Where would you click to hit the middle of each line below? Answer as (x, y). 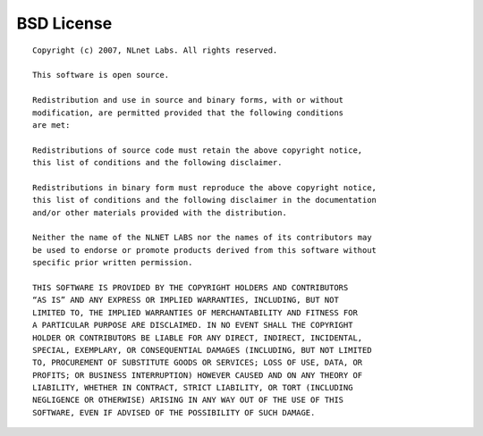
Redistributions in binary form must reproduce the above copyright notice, (205, 187)
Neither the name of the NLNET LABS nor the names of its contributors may (202, 238)
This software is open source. (101, 75)
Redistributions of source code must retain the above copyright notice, (198, 150)
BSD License (64, 23)
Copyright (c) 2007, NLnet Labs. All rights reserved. (155, 50)
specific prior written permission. (113, 263)
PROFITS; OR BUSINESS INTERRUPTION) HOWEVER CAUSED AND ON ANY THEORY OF (198, 375)
